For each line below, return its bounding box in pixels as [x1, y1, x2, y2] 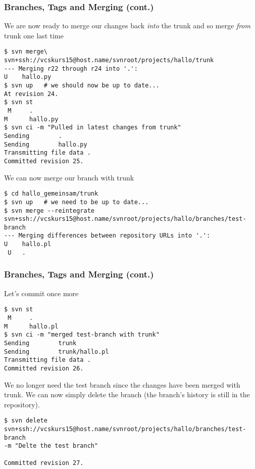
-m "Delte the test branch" [4, 442, 98, 450]
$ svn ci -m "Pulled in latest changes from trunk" [4, 124, 181, 131]
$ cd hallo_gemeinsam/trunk [4, 190, 98, 198]
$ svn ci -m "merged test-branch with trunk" [4, 331, 160, 339]
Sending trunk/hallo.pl [4, 348, 109, 355]
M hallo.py [4, 115, 59, 123]
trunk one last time [4, 30, 64, 40]
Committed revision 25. [4, 157, 84, 165]
